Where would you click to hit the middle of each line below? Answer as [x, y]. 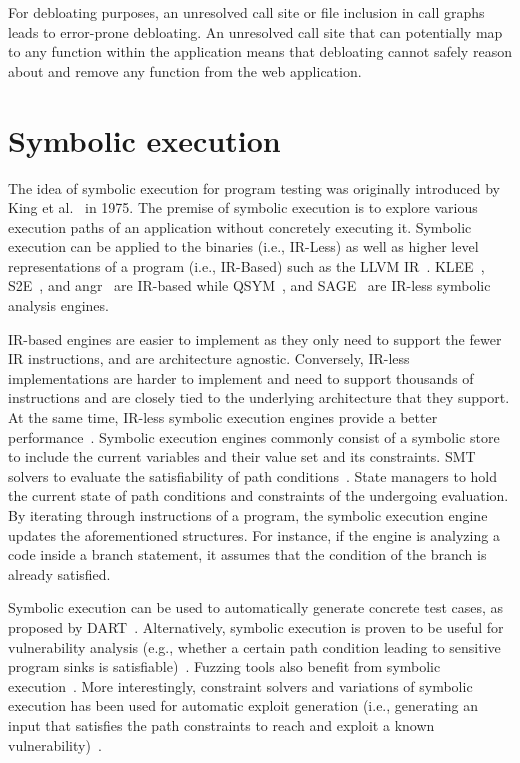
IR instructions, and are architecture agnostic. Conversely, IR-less [209, 358]
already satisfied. [59, 573]
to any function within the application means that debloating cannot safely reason [260, 51]
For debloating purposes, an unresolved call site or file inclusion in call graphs [246, 12]
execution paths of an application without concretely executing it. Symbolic [240, 226]
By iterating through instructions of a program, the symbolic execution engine [248, 515]
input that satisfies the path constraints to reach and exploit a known [221, 724]
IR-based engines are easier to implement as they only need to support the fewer [255, 338]
